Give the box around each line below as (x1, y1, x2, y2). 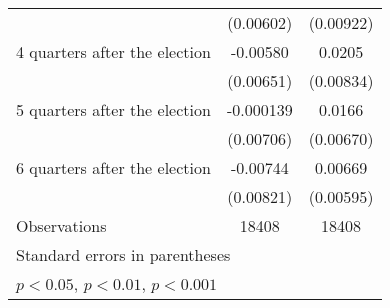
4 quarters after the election (16, 40, 211, 63)
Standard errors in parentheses (16, 243, 231, 266)
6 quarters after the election (16, 156, 211, 179)
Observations (16, 214, 107, 237)
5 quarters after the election (16, 98, 211, 121)
